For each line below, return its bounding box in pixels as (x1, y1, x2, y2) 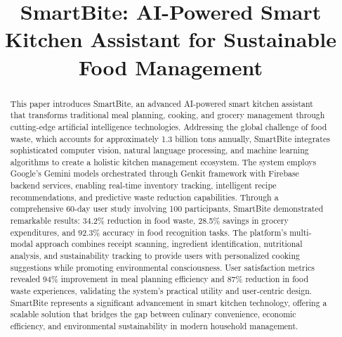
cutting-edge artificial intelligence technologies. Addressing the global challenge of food (10, 120, 327, 132)
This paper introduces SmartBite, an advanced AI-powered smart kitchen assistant (10, 97, 313, 109)
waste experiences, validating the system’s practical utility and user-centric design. (10, 285, 313, 297)
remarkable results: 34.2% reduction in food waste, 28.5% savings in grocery (10, 215, 289, 227)
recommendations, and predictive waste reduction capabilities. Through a (10, 191, 279, 203)
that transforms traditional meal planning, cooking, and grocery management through (10, 109, 325, 121)
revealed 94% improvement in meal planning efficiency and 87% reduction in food (10, 273, 308, 285)
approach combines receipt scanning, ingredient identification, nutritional (35, 238, 303, 250)
